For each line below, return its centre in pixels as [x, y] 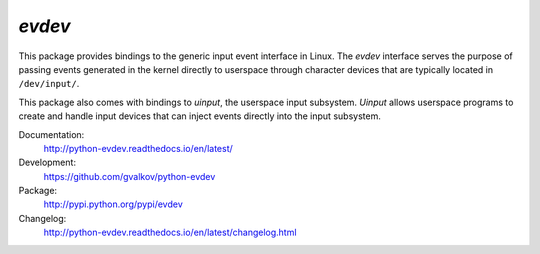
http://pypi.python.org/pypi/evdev [113, 204]
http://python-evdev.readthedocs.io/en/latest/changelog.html [170, 232]
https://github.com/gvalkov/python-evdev [129, 176]
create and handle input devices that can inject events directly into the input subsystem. [200, 116]
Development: [47, 162]
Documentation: [51, 134]
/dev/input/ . [49, 84]
